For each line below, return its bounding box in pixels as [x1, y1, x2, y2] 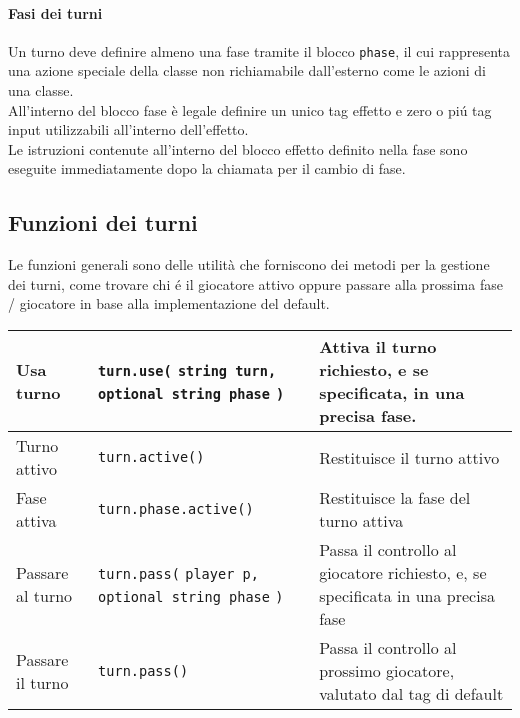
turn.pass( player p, [98, 566, 259, 582]
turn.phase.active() [98, 501, 254, 517]
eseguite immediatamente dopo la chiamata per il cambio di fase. [8, 158, 406, 179]
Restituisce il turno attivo [319, 445, 500, 469]
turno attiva [319, 509, 404, 532]
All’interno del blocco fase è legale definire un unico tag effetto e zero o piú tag [8, 99, 492, 120]
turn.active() [98, 449, 205, 465]
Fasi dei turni [8, 2, 103, 23]
